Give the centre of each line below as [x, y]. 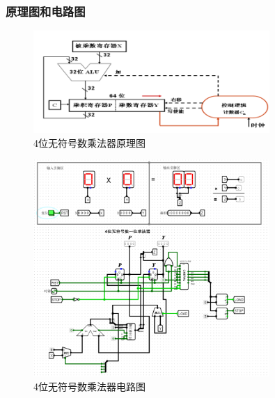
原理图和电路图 [46, 11]
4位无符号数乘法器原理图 [89, 142]
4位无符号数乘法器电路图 [89, 387]
